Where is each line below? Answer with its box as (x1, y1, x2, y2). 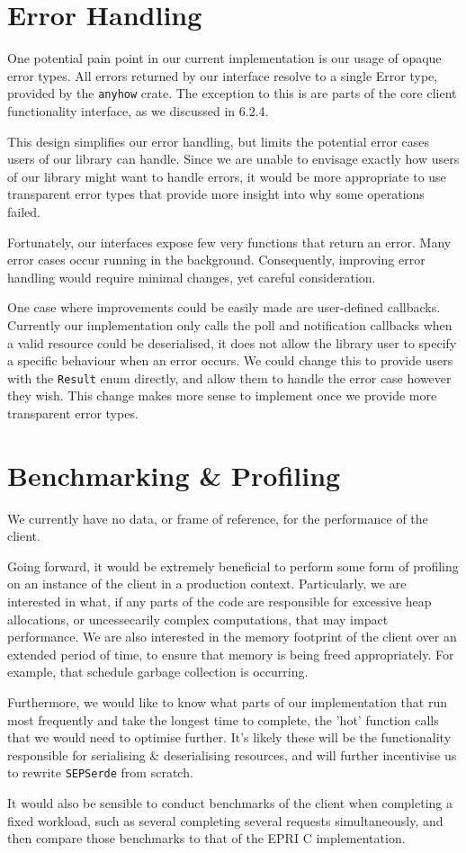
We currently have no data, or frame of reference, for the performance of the (7, 508, 428, 527)
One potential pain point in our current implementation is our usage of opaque (7, 49, 442, 67)
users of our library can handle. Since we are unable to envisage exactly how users (7, 149, 460, 168)
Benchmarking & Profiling (7, 456, 341, 493)
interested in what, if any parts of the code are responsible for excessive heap (7, 592, 432, 611)
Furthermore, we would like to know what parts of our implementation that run (7, 693, 447, 711)
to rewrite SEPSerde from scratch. (7, 763, 193, 782)
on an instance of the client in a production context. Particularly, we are (7, 574, 407, 593)
